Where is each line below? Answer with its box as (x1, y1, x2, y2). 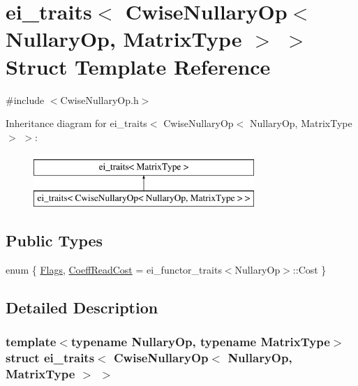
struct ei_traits (6, 348, 95, 366)
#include (6, 92, 45, 107)
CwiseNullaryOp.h (60, 92, 139, 107)
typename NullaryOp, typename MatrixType (70, 332, 330, 350)
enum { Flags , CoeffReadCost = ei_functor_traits (6, 262, 222, 276)
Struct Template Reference (6, 52, 271, 80)
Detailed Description (6, 296, 158, 318)
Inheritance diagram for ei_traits (6, 116, 147, 131)
